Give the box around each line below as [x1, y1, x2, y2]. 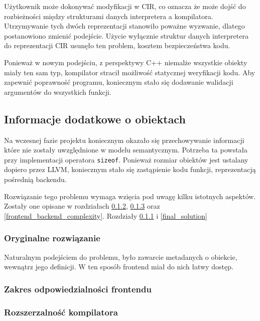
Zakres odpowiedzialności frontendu [4, 282, 152, 295]
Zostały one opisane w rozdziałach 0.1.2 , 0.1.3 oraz [4, 201, 160, 211]
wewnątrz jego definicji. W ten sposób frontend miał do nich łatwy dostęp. [4, 261, 233, 272]
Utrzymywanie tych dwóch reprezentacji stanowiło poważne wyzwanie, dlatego [4, 21, 245, 31]
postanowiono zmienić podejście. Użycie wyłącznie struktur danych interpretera [4, 30, 248, 41]
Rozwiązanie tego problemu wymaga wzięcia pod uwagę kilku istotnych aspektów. [4, 191, 256, 201]
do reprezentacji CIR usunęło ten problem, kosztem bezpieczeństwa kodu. [4, 40, 230, 51]
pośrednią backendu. [4, 174, 67, 184]
